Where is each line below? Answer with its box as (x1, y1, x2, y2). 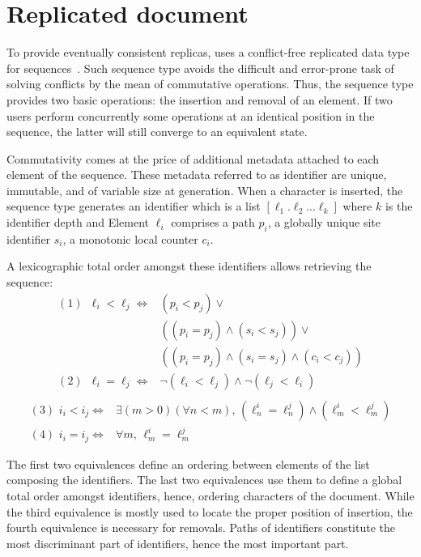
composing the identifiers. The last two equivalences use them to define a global (6, 471, 402, 488)
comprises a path (171, 214, 255, 231)
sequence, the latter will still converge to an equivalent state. (6, 123, 308, 140)
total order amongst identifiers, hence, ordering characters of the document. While (6, 487, 415, 504)
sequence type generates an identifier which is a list (6, 198, 261, 215)
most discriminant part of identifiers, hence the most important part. (6, 534, 349, 551)
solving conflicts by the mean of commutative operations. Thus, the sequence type (6, 75, 414, 92)
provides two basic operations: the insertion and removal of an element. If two (6, 91, 393, 108)
